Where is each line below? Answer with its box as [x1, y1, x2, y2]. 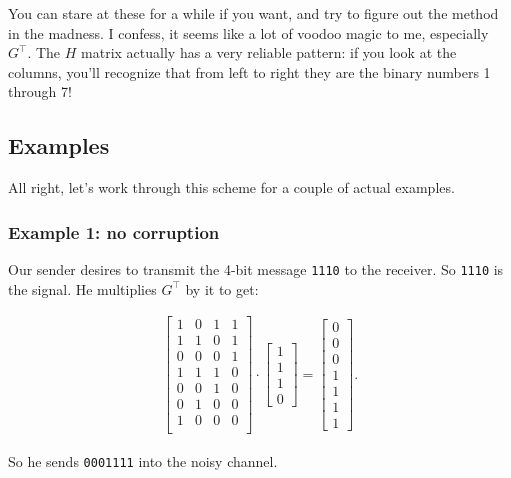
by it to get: [185, 278, 259, 299]
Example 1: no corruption [8, 219, 220, 244]
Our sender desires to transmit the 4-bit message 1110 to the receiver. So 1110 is [8, 258, 504, 279]
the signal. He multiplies [8, 278, 157, 299]
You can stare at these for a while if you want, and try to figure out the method [8, 3, 499, 23]
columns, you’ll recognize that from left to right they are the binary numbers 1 [8, 61, 491, 82]
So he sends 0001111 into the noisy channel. [8, 450, 278, 471]
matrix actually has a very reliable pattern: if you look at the [81, 42, 457, 63]
